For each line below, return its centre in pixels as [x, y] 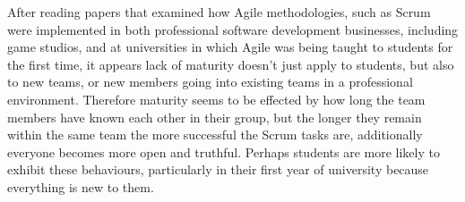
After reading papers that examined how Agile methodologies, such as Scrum [219, 12]
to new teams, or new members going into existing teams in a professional [210, 82]
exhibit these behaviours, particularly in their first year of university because [218, 169]
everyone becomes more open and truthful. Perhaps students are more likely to [224, 151]
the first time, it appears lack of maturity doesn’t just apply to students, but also [231, 64]
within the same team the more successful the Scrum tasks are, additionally [215, 135]
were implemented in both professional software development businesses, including [233, 29]
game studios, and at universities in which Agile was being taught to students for [230, 47]
